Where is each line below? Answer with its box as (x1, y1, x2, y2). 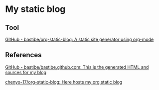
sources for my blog (5, 69, 46, 75)
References (5, 51, 42, 59)
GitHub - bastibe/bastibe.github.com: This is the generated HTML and (5, 64, 149, 70)
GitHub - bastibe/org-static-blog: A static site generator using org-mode (5, 36, 154, 42)
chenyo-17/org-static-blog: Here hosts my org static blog (5, 79, 123, 85)
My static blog (5, 3, 66, 15)
